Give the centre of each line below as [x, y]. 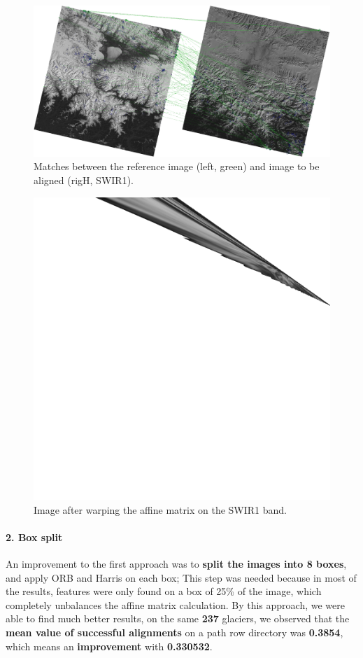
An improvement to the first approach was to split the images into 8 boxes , [176, 564]
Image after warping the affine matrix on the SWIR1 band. [160, 509]
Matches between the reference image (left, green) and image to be [177, 166]
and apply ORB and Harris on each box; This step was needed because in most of [181, 577]
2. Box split [34, 537]
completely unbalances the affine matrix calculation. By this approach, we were [175, 604]
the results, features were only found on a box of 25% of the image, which [164, 591]
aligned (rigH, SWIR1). [84, 180]
